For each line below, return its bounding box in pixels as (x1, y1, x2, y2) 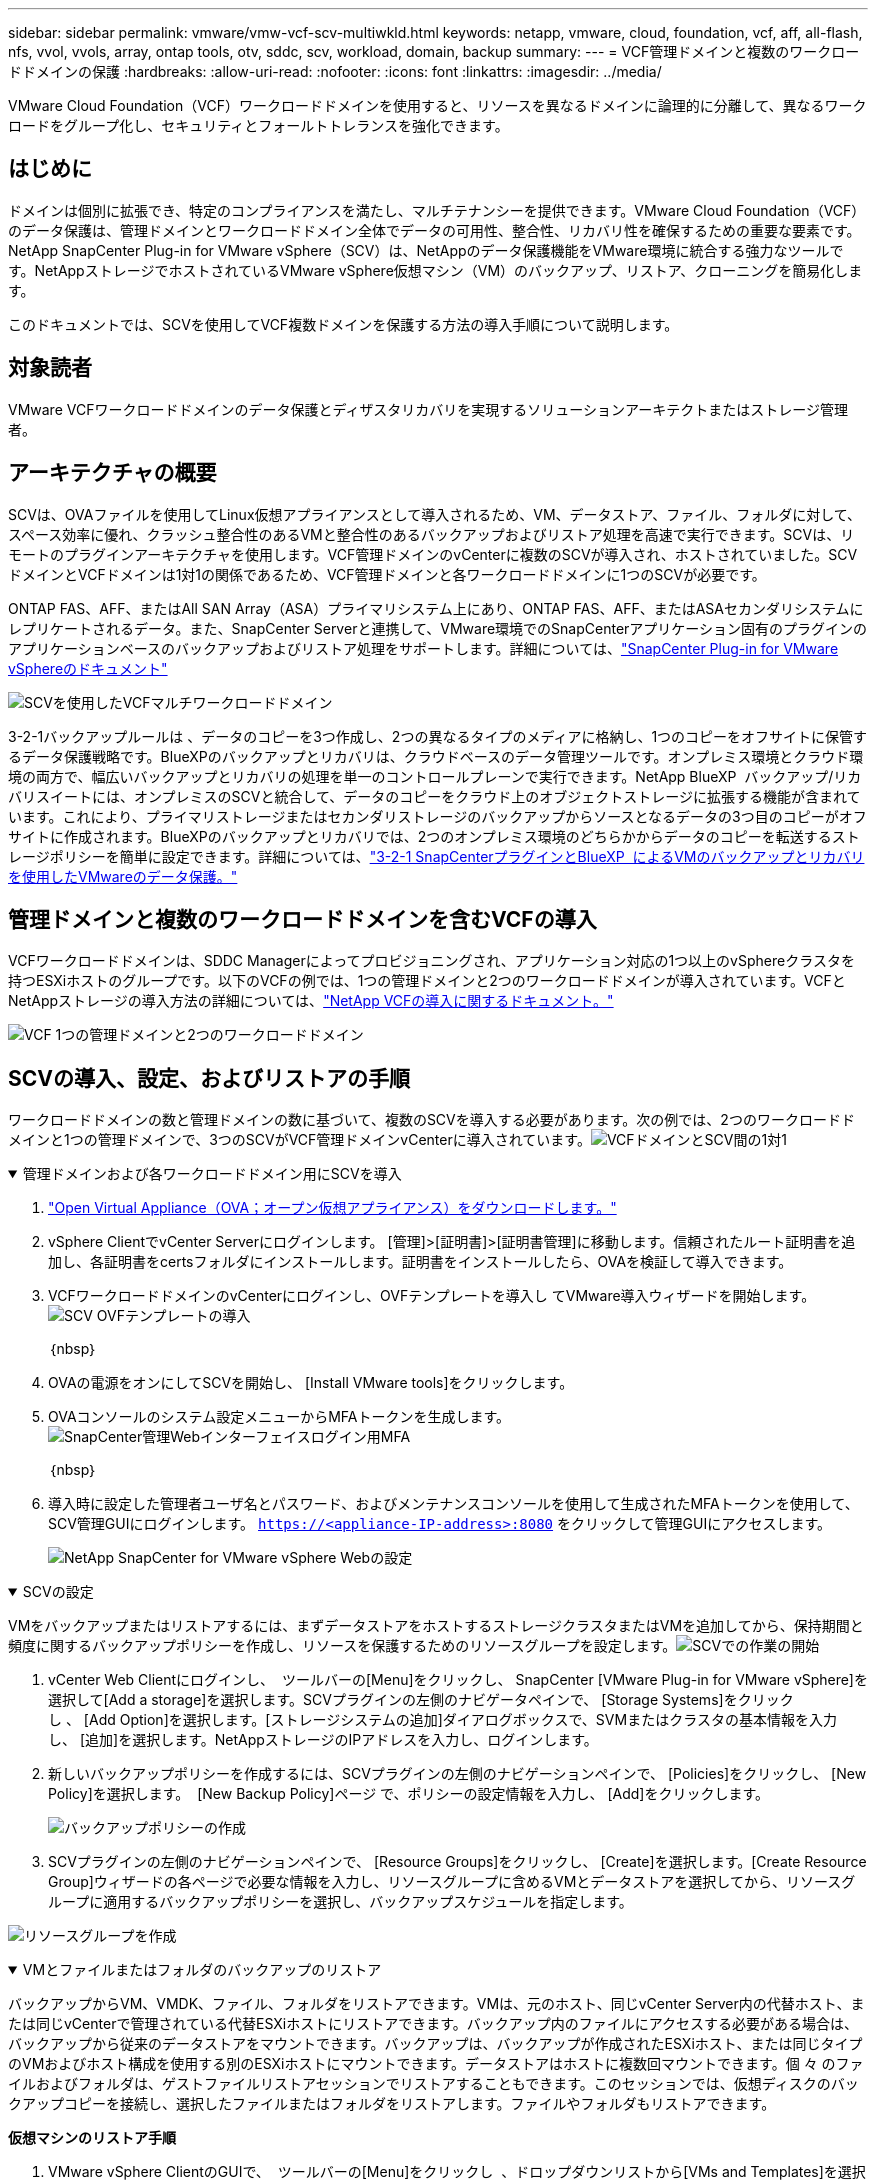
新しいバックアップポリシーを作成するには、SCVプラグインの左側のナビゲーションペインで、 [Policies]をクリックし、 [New (48, 1765, 867, 1783)
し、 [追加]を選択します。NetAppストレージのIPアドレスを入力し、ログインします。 (48, 1731, 598, 1749)
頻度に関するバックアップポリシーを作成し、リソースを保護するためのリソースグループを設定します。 (8, 1637, 677, 1655)
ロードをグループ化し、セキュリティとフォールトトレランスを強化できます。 (8, 117, 509, 134)
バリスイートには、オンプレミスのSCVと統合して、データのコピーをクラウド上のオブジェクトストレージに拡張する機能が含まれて (8, 787, 861, 805)
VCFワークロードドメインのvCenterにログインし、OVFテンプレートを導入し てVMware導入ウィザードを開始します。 (48, 1287, 816, 1305)
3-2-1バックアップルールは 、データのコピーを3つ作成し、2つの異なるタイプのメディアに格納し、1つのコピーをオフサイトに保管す (8, 727, 868, 745)
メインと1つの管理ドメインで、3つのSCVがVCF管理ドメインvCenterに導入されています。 (8, 1131, 591, 1149)
